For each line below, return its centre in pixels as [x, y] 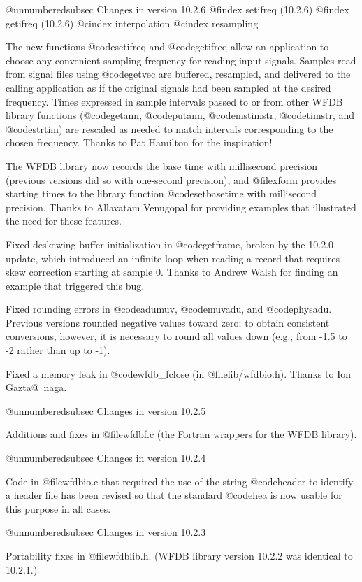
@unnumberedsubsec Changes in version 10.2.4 [106, 458]
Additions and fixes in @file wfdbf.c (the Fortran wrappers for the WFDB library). [181, 434]
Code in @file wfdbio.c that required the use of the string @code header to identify [180, 481]
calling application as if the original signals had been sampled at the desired [168, 87]
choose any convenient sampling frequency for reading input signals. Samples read [181, 60]
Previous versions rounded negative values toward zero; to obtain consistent [168, 322]
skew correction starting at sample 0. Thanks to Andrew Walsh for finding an [172, 272]
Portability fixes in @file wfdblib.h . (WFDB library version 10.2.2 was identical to [179, 555]
